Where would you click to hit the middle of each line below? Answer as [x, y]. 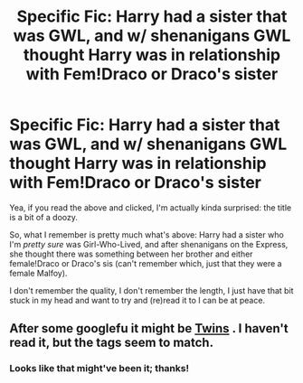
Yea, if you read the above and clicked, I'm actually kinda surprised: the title [151, 207]
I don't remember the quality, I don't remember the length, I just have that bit [151, 290]
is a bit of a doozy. [44, 217]
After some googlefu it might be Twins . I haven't [149, 328]
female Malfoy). [38, 273]
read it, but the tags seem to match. [112, 343]
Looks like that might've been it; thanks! [99, 369]
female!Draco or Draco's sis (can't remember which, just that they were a [146, 263]
